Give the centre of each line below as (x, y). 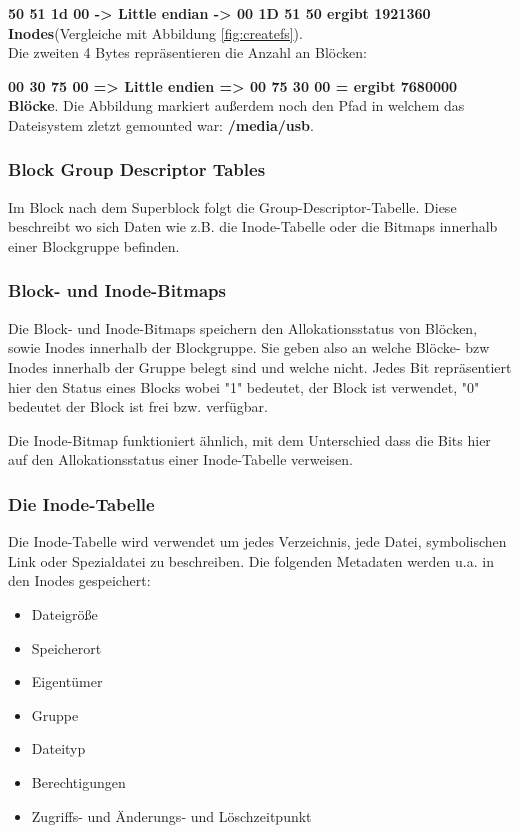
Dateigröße (64, 613)
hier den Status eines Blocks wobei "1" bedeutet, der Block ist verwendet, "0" (244, 386)
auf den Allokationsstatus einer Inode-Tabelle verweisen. (180, 459)
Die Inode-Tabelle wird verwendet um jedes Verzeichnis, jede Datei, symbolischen (257, 541)
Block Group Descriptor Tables (137, 169)
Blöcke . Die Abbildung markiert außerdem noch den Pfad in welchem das (236, 105)
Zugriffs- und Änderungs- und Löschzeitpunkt (171, 815)
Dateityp (58, 748)
